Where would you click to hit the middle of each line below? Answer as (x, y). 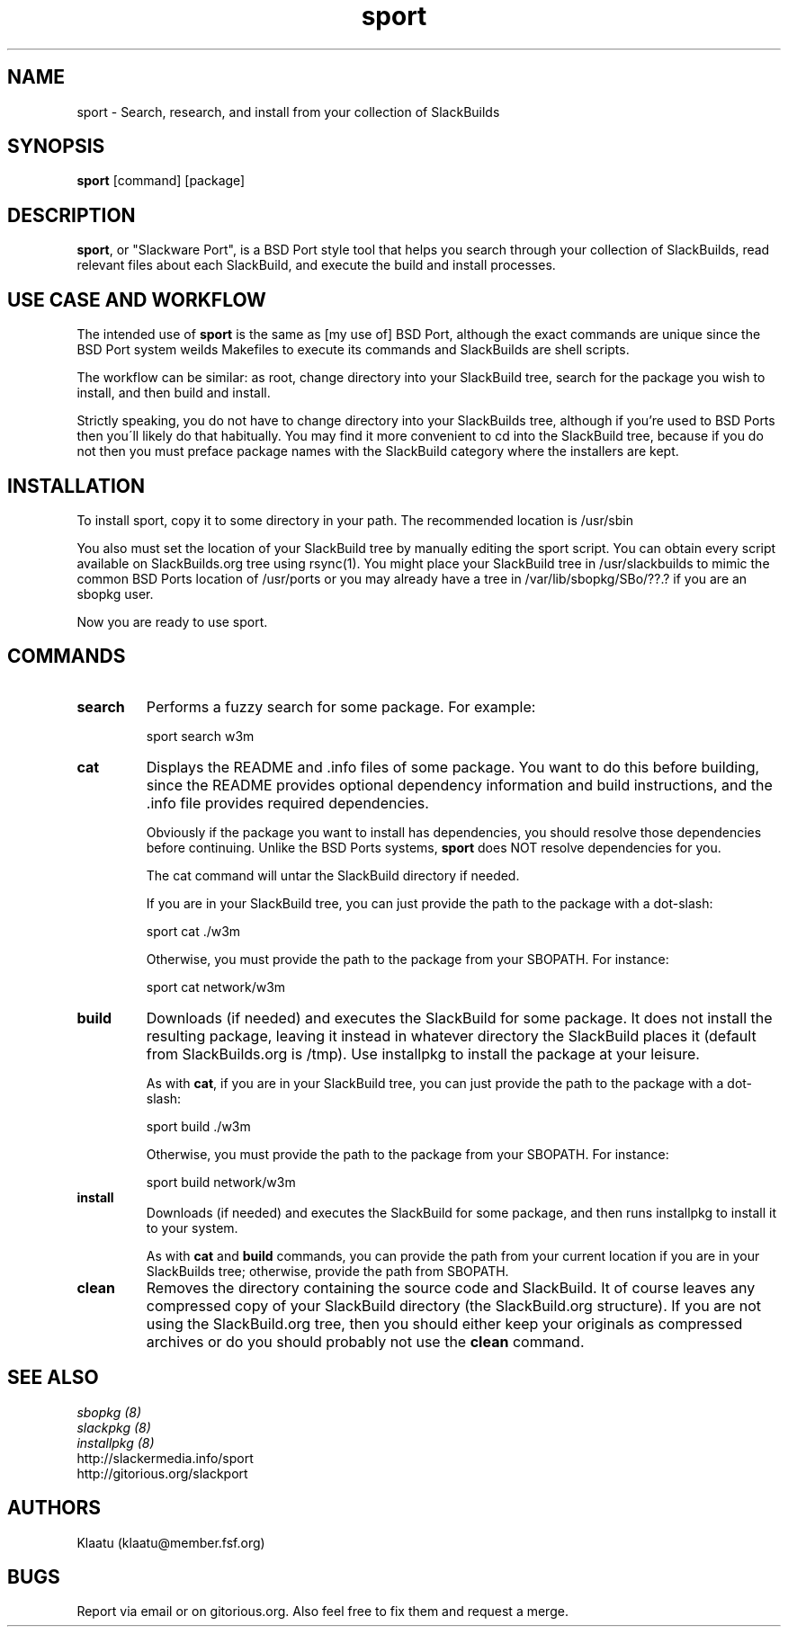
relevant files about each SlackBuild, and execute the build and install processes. (316, 265)
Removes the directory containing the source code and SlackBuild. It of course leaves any (451, 1287)
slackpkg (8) (114, 1427)
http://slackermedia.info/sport (165, 1458)
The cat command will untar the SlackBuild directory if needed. (333, 875)
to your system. (192, 1228)
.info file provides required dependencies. (287, 803)
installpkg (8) (116, 1442)
